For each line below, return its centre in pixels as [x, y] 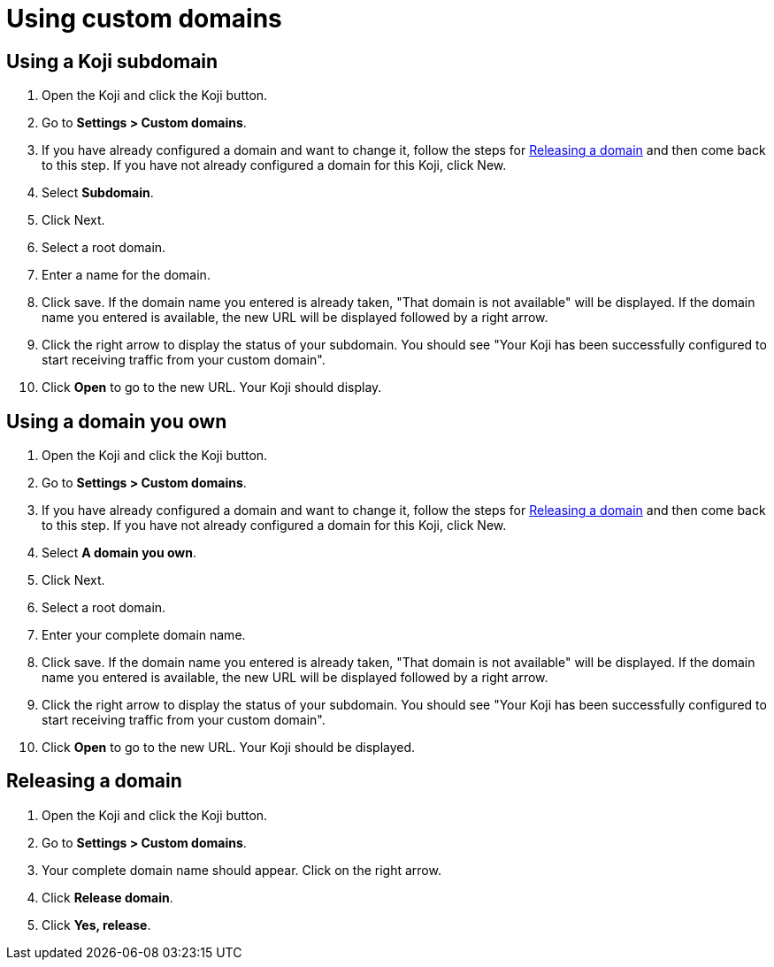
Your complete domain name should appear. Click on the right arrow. [241, 870]
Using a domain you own [117, 421]
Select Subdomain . [98, 193]
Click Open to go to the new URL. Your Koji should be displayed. [229, 748]
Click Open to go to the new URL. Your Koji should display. [212, 388]
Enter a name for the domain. [126, 275]
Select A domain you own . [119, 553]
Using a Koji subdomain [112, 61]
